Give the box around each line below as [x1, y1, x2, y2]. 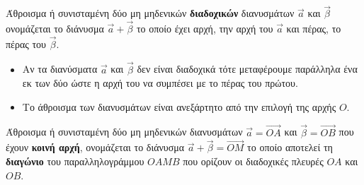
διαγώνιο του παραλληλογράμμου [6, 154, 144, 169]
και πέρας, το [286, 21, 341, 36]
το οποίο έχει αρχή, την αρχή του [136, 21, 273, 36]
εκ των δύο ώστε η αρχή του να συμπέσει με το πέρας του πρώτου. [22, 76, 298, 90]
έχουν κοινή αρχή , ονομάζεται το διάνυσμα [6, 140, 185, 155]
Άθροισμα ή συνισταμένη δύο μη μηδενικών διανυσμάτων [6, 124, 243, 139]
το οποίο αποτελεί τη [247, 140, 333, 155]
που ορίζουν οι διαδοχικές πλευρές [183, 154, 324, 169]
